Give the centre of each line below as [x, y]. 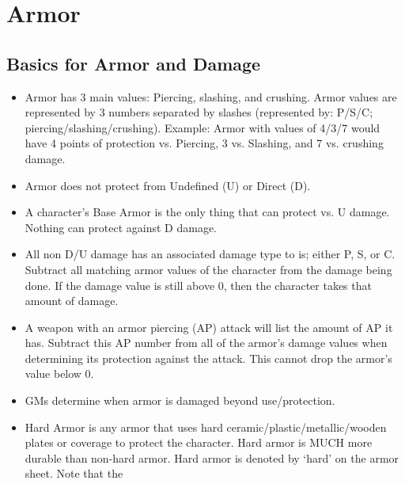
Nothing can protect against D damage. [121, 227]
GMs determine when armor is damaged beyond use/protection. [180, 400]
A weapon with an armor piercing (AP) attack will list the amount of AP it [209, 327]
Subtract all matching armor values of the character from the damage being [208, 269]
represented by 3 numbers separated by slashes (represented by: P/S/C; [199, 112]
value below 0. [59, 373]
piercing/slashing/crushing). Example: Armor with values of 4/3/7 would [202, 127]
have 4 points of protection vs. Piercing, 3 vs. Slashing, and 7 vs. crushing [204, 143]
